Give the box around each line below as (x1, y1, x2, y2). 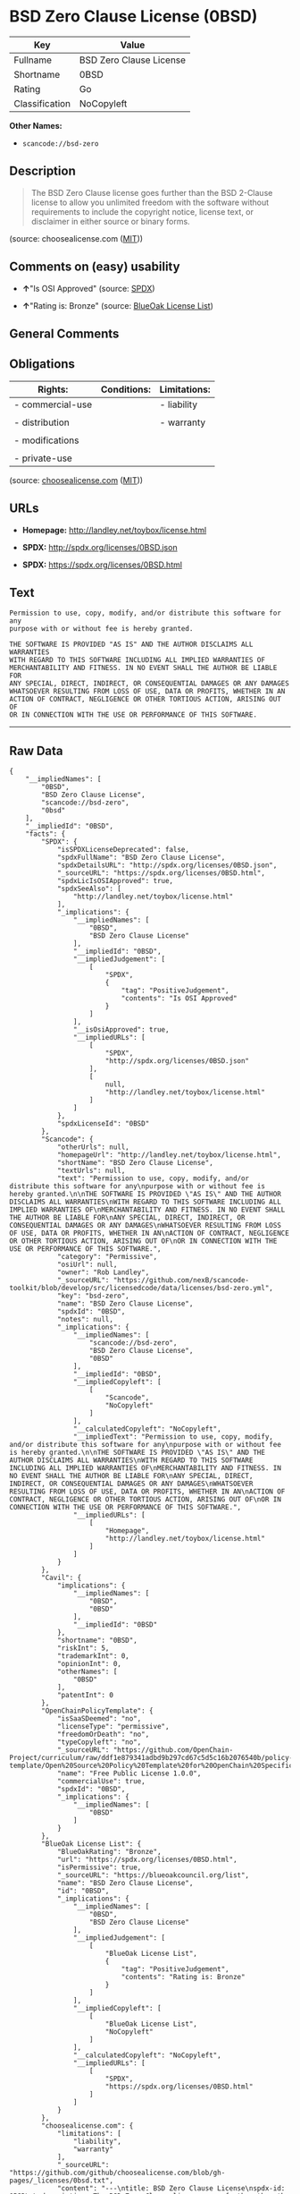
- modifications (13, 434, 79, 446)
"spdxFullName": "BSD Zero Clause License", (56, 853, 226, 863)
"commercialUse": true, (56, 1777, 146, 1786)
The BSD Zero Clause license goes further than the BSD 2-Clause (30, 187, 273, 198)
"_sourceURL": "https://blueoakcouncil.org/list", (56, 1871, 250, 1880)
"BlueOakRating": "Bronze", (56, 1848, 162, 1857)
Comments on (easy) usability (9, 259, 180, 275)
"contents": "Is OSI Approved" (121, 994, 238, 1003)
